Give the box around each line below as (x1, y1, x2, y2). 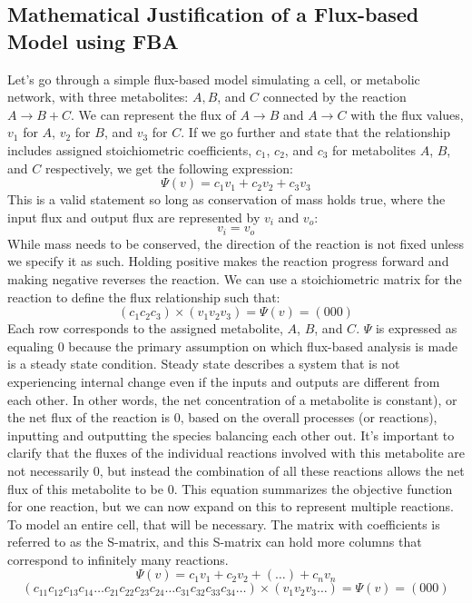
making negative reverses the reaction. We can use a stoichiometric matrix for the (7, 269, 462, 288)
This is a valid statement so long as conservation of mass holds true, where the (7, 190, 446, 209)
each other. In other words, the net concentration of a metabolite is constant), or (7, 390, 457, 409)
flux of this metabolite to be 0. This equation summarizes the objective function (7, 479, 453, 498)
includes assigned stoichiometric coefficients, (7, 140, 252, 159)
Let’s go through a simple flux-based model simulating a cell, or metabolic (7, 69, 420, 88)
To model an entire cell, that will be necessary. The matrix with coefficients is (7, 514, 440, 533)
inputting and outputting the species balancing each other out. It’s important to (7, 425, 455, 444)
